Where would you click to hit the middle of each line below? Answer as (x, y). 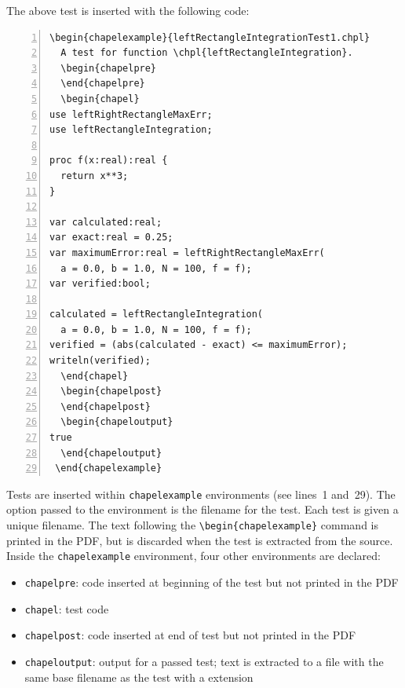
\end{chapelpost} (106, 406)
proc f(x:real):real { (109, 161)
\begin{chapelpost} (111, 392)
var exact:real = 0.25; (111, 238)
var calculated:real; (106, 222)
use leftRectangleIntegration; (131, 130)
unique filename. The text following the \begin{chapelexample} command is (192, 525)
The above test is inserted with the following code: (128, 10)
